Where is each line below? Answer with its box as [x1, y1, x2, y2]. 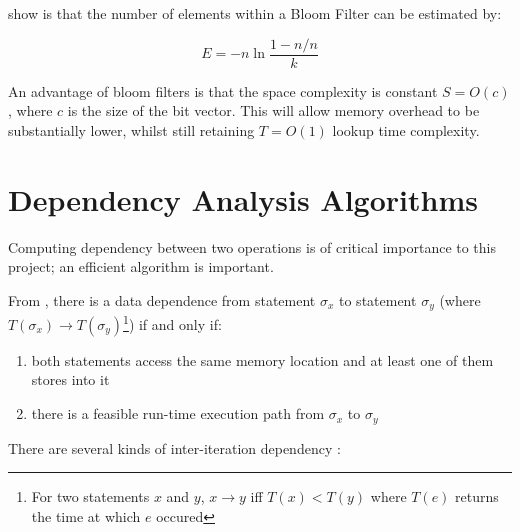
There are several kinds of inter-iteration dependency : [8, 437, 341, 458]
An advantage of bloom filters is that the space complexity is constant [8, 80, 438, 101]
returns [455, 486, 499, 507]
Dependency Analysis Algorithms [8, 178, 478, 219]
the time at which [31, 505, 141, 526]
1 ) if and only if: [123, 311, 222, 334]
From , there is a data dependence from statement [8, 289, 316, 310]
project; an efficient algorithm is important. [8, 256, 274, 277]
